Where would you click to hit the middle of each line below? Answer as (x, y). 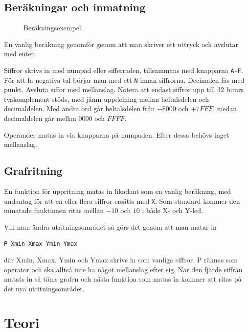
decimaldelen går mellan (40, 118)
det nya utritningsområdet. (44, 288)
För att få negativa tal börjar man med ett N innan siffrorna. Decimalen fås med (124, 80)
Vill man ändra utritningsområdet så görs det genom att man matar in (110, 226)
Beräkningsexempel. (53, 28)
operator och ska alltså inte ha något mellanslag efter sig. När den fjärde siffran (123, 269)
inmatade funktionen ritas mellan (54, 210)
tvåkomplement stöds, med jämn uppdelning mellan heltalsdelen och (107, 99)
